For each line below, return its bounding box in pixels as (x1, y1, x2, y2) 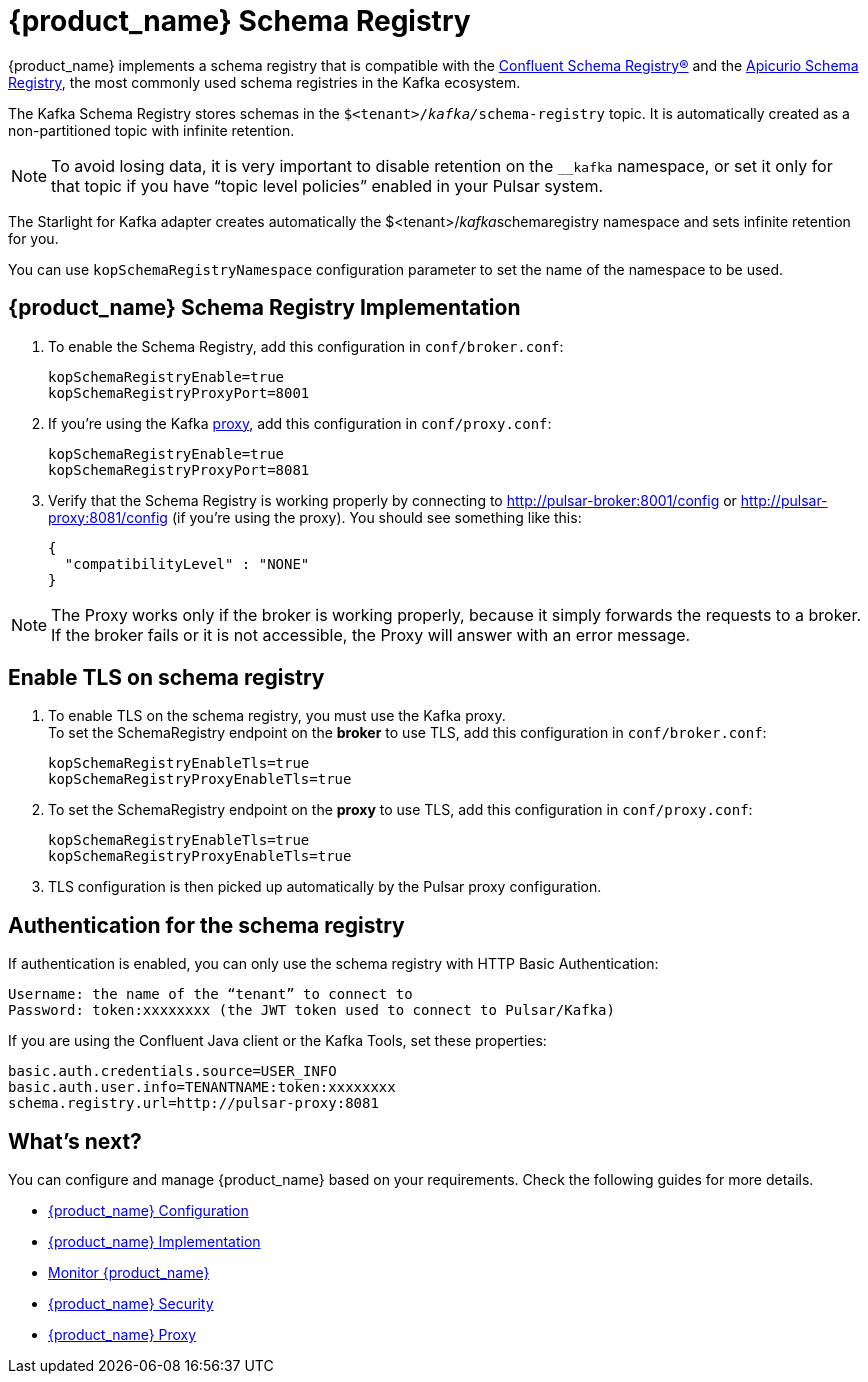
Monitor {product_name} (48, 1264, 210, 1282)
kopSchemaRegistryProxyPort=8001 (48, 384, 310, 401)
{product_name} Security (48, 1295, 214, 1313)
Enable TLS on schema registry (8, 665, 325, 691)
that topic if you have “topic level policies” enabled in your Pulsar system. (51, 175, 604, 196)
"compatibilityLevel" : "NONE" (64, 555, 310, 572)
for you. (8, 229, 59, 247)
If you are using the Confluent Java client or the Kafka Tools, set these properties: (8, 1032, 547, 1050)
